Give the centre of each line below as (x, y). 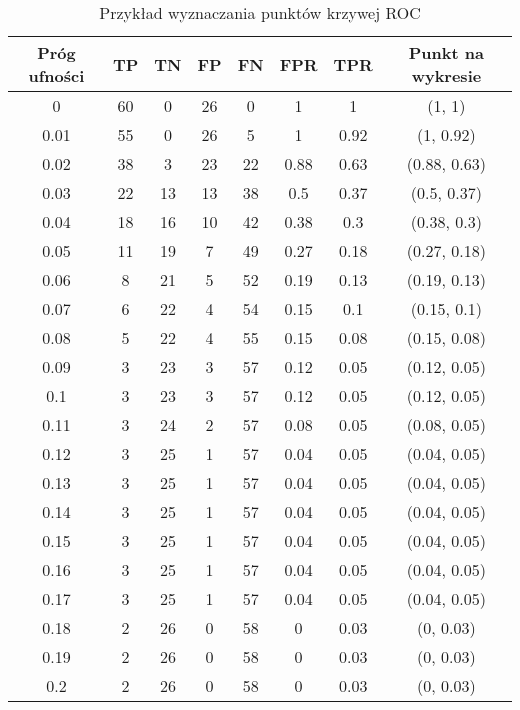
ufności (56, 75)
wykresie (446, 75)
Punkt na (446, 52)
